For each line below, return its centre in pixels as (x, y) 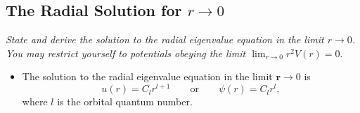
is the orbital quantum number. (125, 101)
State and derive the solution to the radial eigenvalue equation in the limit (165, 39)
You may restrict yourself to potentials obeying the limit (126, 53)
